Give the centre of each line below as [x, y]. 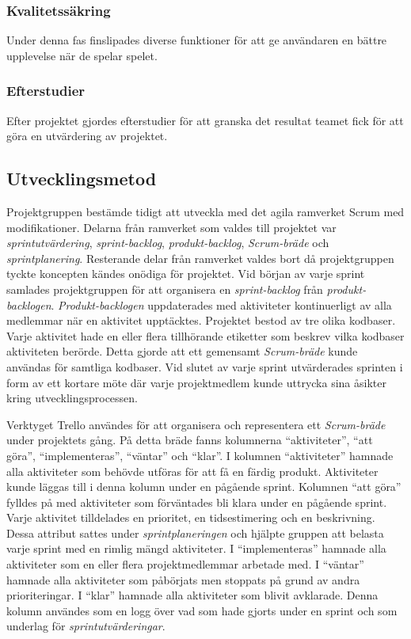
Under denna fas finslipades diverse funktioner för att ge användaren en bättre [197, 40]
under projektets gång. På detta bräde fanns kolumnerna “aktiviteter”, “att [190, 440]
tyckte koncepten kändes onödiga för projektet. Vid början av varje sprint [186, 274]
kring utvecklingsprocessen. [72, 398]
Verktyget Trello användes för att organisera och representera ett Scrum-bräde [196, 424]
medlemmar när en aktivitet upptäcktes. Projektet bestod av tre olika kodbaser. [201, 320]
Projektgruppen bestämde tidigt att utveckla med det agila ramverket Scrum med [205, 212]
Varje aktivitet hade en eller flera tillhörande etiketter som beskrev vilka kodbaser [205, 335]
